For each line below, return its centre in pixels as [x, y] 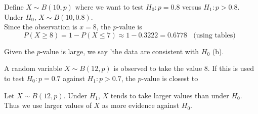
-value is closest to [170, 78]
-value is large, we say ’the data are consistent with [120, 51]
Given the [19, 51]
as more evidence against [141, 105]
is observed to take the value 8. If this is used [184, 68]
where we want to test [109, 7]
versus [192, 7]
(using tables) [214, 35]
